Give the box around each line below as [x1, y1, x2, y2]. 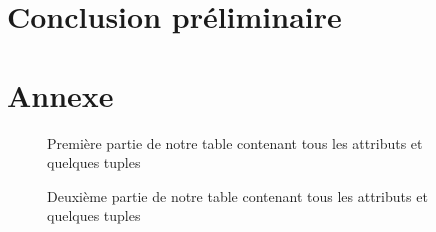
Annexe [7, 74, 114, 115]
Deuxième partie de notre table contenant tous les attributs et [47, 185, 428, 206]
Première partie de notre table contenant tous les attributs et [47, 132, 423, 153]
